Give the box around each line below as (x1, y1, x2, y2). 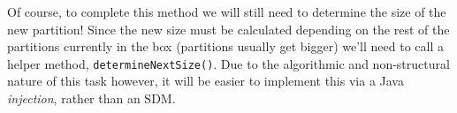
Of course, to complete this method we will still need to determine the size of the (7, 3, 446, 20)
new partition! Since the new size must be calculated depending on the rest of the (7, 19, 450, 38)
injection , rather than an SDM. (7, 89, 176, 108)
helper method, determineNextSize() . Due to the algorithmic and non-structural (7, 54, 450, 72)
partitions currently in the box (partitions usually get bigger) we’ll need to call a (7, 37, 444, 56)
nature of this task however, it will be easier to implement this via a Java (7, 72, 404, 90)
